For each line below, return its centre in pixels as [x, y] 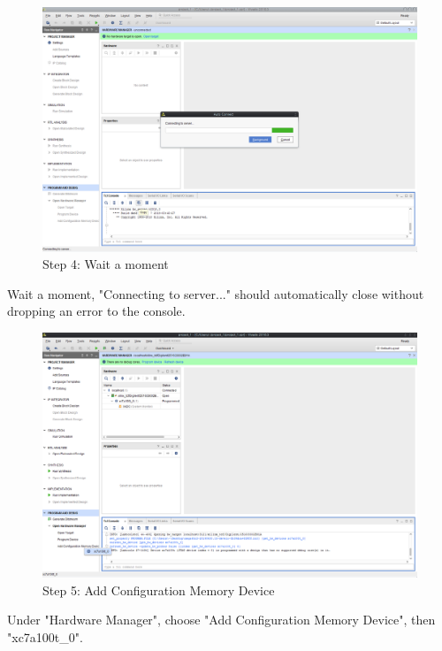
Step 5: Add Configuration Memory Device [159, 590]
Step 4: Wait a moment [106, 264]
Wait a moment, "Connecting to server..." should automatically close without [216, 293]
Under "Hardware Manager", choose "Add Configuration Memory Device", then [221, 620]
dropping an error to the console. [96, 311]
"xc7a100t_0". [45, 636]
